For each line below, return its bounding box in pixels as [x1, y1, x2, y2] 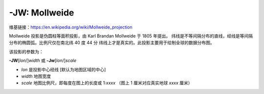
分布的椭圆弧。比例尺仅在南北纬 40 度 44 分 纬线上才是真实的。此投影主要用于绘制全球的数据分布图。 [9, 40, 215, 46]
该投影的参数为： [9, 48, 44, 54]
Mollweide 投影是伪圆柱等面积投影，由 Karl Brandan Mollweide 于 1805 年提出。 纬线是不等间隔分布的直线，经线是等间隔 [9, 33, 253, 39]
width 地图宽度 [21, 73, 51, 79]
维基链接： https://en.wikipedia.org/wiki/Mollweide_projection [9, 24, 132, 30]
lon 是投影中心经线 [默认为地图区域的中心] [21, 66, 106, 72]
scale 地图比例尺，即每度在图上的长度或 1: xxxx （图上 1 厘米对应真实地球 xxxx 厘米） [21, 80, 193, 86]
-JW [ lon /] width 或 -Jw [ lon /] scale [9, 58, 77, 63]
